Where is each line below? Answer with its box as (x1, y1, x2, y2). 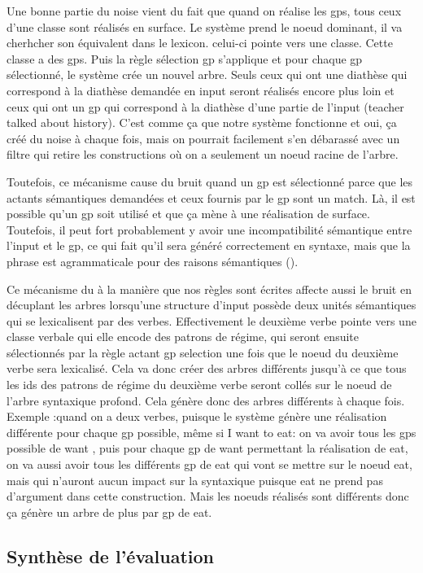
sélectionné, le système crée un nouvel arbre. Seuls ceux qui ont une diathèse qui (7, 66, 408, 83)
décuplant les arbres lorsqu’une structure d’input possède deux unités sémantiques (7, 296, 416, 313)
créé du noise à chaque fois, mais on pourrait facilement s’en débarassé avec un (7, 129, 400, 147)
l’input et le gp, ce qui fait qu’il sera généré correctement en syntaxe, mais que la (7, 237, 411, 254)
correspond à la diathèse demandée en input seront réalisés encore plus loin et (7, 81, 395, 98)
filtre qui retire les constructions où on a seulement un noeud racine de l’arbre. (7, 146, 399, 163)
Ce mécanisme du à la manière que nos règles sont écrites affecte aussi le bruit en (7, 280, 412, 297)
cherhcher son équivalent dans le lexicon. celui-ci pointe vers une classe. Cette (7, 34, 393, 51)
